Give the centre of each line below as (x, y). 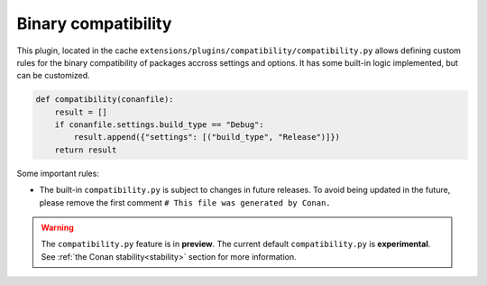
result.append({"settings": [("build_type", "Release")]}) (207, 137)
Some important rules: (58, 173)
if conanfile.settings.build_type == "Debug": (160, 125)
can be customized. (53, 76)
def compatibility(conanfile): (105, 100)
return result (86, 150)
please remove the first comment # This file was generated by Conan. (185, 202)
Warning (57, 228)
